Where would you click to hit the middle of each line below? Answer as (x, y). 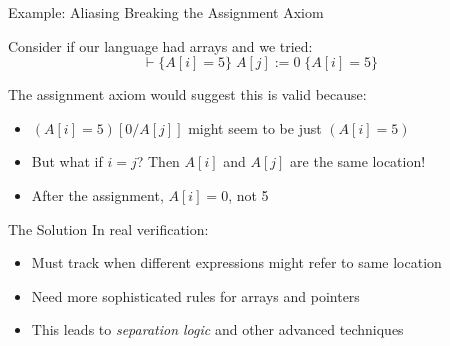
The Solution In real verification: (108, 228)
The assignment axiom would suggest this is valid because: (187, 94)
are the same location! (358, 161)
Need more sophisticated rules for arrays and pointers (195, 295)
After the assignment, (97, 194)
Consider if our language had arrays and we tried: (160, 45)
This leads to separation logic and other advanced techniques (217, 329)
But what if (67, 161)
